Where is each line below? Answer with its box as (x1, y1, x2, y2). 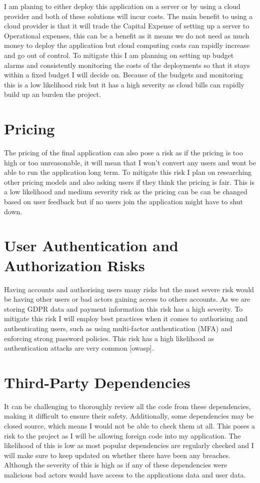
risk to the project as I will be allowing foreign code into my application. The (4, 430, 241, 441)
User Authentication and (4, 235, 178, 256)
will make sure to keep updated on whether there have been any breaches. (4, 450, 230, 460)
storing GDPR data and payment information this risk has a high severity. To (4, 303, 243, 314)
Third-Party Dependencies (4, 372, 190, 392)
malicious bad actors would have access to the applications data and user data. (4, 469, 246, 480)
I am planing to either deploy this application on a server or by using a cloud (4, 1, 240, 11)
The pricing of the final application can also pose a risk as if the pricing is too (4, 147, 243, 158)
